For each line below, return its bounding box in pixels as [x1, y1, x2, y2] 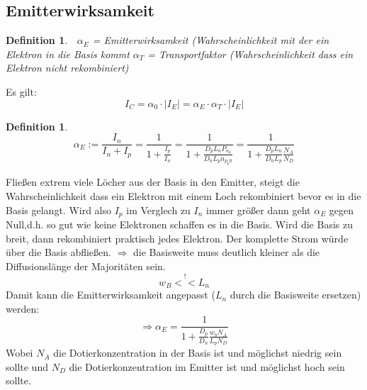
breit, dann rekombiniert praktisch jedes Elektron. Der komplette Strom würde [6, 230, 349, 245]
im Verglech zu [126, 202, 191, 217]
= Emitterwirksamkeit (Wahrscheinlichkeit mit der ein [92, 33, 329, 48]
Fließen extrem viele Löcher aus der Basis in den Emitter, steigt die [6, 174, 300, 189]
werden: [6, 301, 40, 316]
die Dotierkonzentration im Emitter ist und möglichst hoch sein [69, 359, 345, 374]
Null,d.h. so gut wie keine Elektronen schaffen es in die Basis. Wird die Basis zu [6, 217, 353, 232]
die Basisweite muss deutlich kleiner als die [133, 245, 320, 260]
